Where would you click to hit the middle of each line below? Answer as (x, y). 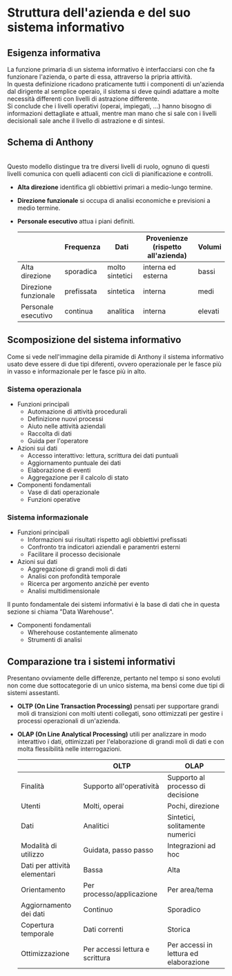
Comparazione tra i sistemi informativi (91, 662)
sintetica (121, 291)
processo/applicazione (120, 894)
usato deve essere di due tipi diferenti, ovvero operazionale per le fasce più (115, 364)
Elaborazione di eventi (59, 470)
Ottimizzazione (45, 954)
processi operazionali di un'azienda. (69, 721)
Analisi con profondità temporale (74, 576)
